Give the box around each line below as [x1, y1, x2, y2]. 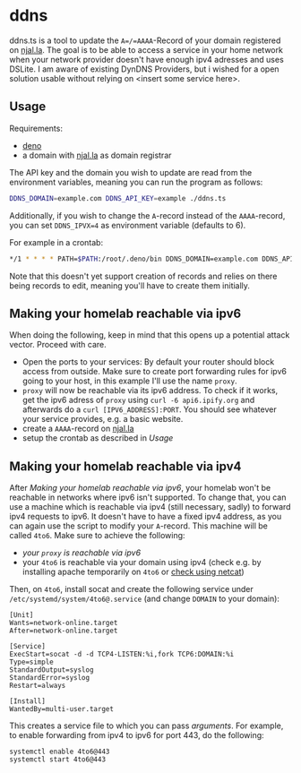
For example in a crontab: [9, 236, 104, 247]
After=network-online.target [9, 626, 118, 636]
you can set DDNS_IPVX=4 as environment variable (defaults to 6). [9, 219, 246, 230]
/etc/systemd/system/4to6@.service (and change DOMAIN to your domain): [9, 593, 280, 605]
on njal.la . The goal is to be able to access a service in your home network [9, 44, 284, 55]
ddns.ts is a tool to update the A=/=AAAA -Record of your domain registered [9, 35, 281, 46]
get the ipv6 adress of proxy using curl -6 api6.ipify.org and [21, 395, 255, 406]
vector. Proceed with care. [9, 339, 107, 350]
